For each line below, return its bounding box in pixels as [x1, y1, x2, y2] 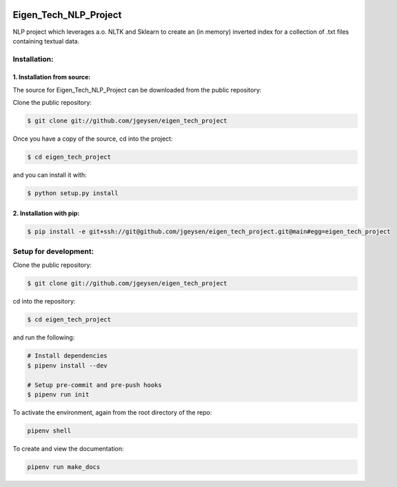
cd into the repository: [12, 297, 76, 306]
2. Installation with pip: [12, 209, 80, 217]
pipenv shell [27, 426, 72, 435]
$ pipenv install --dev [27, 361, 108, 369]
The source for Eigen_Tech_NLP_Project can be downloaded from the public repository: [12, 86, 262, 94]
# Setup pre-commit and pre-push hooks [27, 381, 162, 389]
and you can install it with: [12, 171, 87, 179]
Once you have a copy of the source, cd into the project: [12, 135, 173, 143]
